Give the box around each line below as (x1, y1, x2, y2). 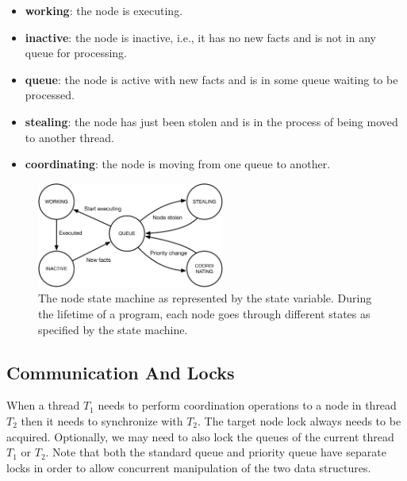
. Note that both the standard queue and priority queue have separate (45, 444, 386, 460)
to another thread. (25, 129, 114, 145)
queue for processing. (25, 44, 127, 61)
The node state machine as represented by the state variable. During (38, 290, 372, 306)
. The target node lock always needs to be (198, 412, 401, 429)
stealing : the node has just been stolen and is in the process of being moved (25, 113, 398, 129)
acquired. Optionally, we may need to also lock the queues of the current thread (6, 428, 394, 444)
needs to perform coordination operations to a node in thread (98, 397, 397, 414)
